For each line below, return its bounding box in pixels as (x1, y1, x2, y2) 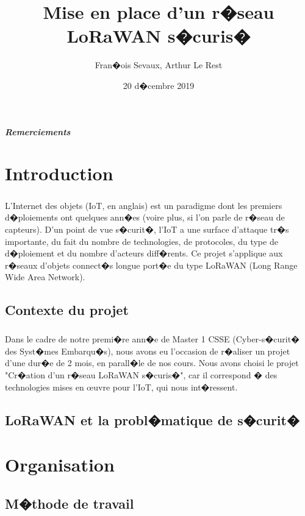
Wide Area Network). (5, 270, 85, 283)
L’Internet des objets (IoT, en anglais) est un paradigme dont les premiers (5, 199, 282, 211)
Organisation (5, 452, 115, 477)
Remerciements (5, 125, 71, 138)
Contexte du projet (5, 300, 129, 319)
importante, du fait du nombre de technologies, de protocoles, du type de (5, 235, 278, 247)
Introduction (5, 161, 113, 186)
